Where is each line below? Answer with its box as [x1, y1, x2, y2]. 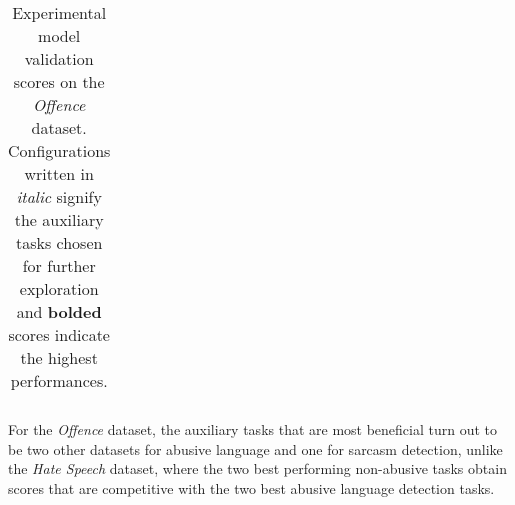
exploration [19, 277, 99, 300]
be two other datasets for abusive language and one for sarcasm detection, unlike [8, 438, 503, 459]
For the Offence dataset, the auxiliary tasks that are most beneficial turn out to [8, 419, 498, 439]
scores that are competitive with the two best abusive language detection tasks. [8, 477, 495, 498]
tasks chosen [15, 231, 103, 254]
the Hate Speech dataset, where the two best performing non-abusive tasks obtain [8, 458, 507, 479]
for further [22, 254, 96, 277]
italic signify [16, 185, 102, 208]
